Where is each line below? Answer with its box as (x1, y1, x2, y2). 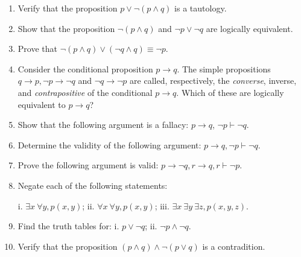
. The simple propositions (177, 62, 271, 75)
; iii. (154, 199, 170, 212)
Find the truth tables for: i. (17, 220, 119, 232)
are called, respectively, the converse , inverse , (130, 74, 297, 87)
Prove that (17, 42, 57, 55)
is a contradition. (202, 240, 265, 252)
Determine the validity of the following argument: (17, 138, 201, 151)
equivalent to (17, 98, 66, 110)
